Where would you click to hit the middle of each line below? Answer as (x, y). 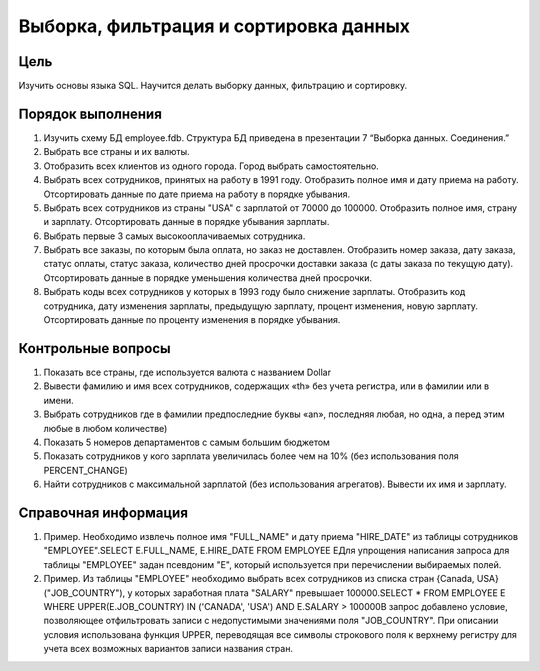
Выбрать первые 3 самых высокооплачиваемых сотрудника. (174, 236)
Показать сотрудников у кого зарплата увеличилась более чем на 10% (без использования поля (251, 456)
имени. (58, 400)
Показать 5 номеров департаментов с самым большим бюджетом (186, 442)
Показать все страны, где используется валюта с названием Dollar (187, 372)
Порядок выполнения (90, 113)
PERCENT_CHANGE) (86, 470)
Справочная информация (103, 512)
